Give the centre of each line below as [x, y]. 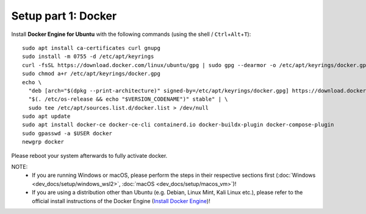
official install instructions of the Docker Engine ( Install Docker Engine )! [121, 201]
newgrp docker [43, 142]
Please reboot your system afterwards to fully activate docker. [89, 155]
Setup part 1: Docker [64, 16]
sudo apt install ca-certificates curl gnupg [91, 48]
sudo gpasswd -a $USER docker [67, 133]
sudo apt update [46, 116]
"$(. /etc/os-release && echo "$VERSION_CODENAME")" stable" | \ [128, 99]
